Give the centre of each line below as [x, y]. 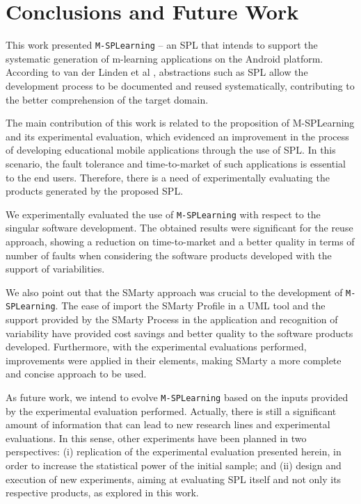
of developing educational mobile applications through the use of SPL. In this [171, 150]
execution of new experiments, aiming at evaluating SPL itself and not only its [174, 479]
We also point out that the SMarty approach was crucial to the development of [174, 292]
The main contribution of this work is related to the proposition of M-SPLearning [180, 123]
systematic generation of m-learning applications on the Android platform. [165, 58]
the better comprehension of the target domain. [107, 99]
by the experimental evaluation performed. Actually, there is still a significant [171, 410]
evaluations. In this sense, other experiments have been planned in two [156, 438]
